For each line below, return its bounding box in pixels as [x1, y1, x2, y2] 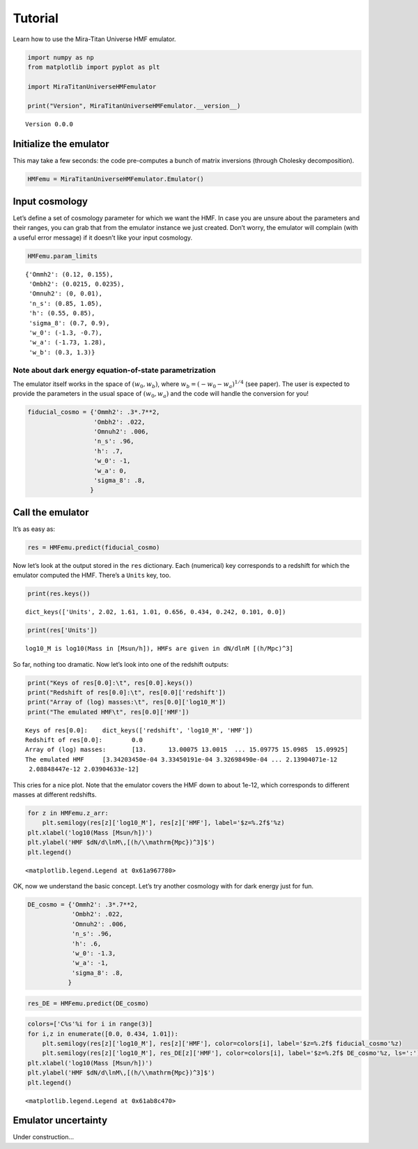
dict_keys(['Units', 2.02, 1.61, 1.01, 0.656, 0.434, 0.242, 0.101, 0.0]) [25, 608, 286, 616]
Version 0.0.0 [25, 121, 73, 128]
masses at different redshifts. [13, 791, 97, 799]
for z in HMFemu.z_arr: [27, 809, 109, 817]
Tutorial [13, 10, 59, 26]
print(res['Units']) [27, 626, 98, 634]
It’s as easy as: [13, 525, 56, 533]
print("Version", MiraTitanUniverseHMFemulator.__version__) [27, 102, 241, 110]
